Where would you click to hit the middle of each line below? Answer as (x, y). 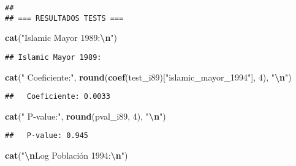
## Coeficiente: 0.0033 (58, 97)
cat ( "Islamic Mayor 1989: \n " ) (61, 38)
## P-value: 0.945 (47, 136)
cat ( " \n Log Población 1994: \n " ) (66, 155)
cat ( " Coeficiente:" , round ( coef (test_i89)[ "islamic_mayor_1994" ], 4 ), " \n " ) (148, 77)
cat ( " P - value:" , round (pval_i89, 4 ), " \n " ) (85, 116)
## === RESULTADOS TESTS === (64, 18)
